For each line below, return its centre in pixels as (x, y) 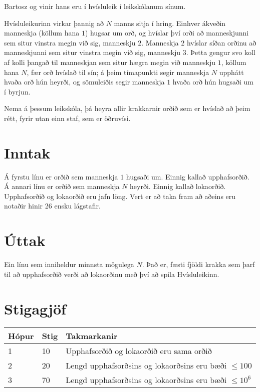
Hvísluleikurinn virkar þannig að (54, 23)
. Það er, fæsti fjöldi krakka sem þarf (198, 264)
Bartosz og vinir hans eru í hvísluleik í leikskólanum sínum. (95, 6)
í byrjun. (17, 91)
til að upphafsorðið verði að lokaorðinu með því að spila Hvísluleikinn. (112, 274)
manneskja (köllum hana (42, 33)
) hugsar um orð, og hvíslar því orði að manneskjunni (167, 33)
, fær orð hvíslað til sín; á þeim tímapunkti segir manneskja (118, 72)
